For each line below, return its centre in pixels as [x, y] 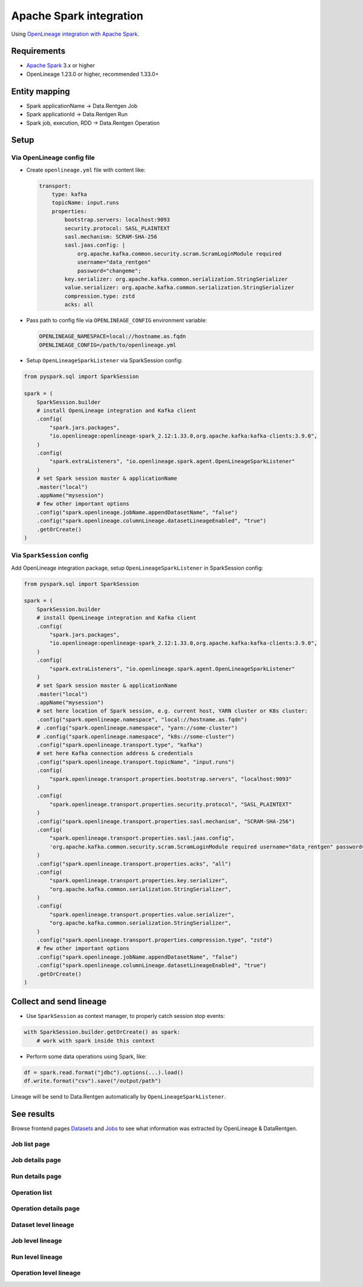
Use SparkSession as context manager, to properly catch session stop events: [126, 1016]
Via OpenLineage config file [53, 158]
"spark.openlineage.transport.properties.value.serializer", [142, 914]
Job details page [36, 1160]
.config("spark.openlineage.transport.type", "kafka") [119, 745]
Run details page [36, 1176]
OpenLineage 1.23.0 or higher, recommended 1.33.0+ [93, 74]
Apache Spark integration [77, 16]
